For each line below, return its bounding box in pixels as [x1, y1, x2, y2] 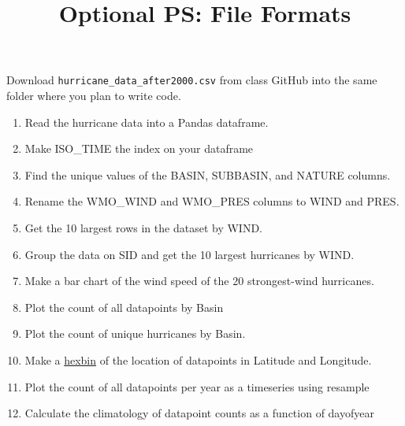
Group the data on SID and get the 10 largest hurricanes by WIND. [24, 246, 355, 262]
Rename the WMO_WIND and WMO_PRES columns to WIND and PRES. [24, 193, 399, 209]
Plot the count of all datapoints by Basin [24, 298, 224, 315]
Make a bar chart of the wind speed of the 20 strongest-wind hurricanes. [24, 272, 374, 289]
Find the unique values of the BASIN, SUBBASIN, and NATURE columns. [24, 166, 391, 183]
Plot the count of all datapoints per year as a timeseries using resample [24, 378, 370, 395]
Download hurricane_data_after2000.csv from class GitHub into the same [6, 72, 377, 88]
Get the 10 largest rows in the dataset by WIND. [24, 220, 262, 235]
